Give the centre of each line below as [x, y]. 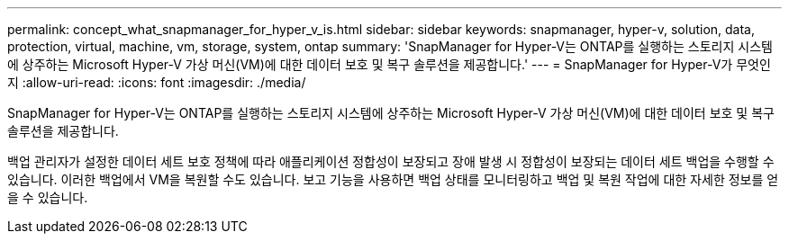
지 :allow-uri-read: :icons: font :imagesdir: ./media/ [157, 82]
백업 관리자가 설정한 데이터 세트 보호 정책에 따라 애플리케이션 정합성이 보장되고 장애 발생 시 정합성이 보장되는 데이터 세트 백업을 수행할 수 [391, 161]
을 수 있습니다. [48, 197]
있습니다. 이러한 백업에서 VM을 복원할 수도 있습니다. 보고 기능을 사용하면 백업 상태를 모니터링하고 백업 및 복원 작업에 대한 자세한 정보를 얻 [393, 179]
